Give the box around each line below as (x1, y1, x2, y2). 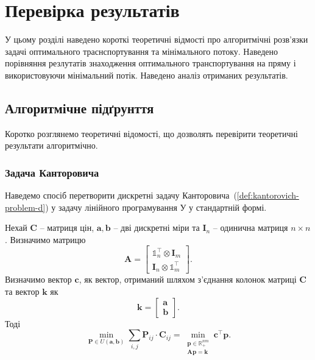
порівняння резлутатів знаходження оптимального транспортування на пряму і (5, 57, 296, 69)
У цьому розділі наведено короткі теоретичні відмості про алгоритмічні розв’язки (5, 33, 308, 46)
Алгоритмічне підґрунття (5, 98, 154, 117)
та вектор (5, 285, 40, 298)
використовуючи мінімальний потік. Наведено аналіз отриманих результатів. (5, 68, 288, 81)
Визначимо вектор (5, 273, 72, 286)
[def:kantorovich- (236, 189, 299, 202)
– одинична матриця (213, 221, 288, 234)
